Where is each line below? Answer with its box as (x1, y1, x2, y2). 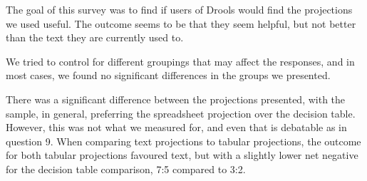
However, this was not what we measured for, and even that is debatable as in (6, 120, 347, 135)
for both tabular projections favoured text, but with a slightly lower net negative (6, 148, 358, 162)
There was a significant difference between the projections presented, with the (6, 91, 346, 106)
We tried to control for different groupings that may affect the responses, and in (6, 53, 355, 68)
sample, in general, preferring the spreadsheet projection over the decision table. (6, 105, 356, 120)
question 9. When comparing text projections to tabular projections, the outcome (6, 133, 361, 148)
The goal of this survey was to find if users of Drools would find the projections (6, 2, 353, 16)
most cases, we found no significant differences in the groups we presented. (6, 68, 331, 83)
